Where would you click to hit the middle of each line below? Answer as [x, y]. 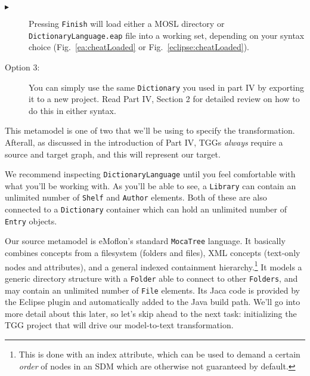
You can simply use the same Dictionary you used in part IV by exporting [167, 87]
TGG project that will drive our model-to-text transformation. [119, 325]
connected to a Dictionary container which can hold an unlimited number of [146, 209]
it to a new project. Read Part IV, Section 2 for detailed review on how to [164, 99]
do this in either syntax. [72, 110]
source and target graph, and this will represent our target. [113, 154]
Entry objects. [31, 221]
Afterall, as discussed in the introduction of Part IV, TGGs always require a [144, 142]
